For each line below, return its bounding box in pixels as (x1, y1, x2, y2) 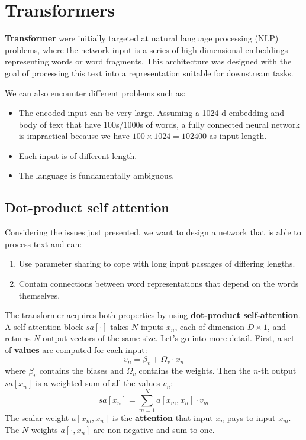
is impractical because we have (18, 130, 130, 142)
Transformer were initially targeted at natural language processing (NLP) (5, 32, 279, 44)
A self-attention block (5, 320, 83, 332)
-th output (258, 364, 297, 377)
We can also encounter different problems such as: (5, 86, 186, 99)
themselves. (18, 289, 60, 301)
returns (5, 332, 31, 344)
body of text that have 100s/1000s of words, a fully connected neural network (18, 118, 300, 130)
